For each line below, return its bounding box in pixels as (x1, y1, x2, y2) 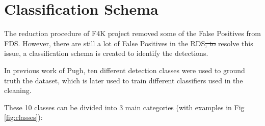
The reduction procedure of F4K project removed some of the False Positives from (4, 28, 261, 39)
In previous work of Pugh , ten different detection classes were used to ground (4, 65, 245, 75)
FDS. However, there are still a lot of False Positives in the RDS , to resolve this (4, 38, 253, 48)
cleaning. (4, 85, 32, 96)
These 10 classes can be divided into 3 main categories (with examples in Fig (4, 102, 245, 112)
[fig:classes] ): (4, 112, 43, 122)
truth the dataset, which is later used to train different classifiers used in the (4, 75, 243, 85)
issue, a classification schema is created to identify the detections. (4, 48, 208, 58)
